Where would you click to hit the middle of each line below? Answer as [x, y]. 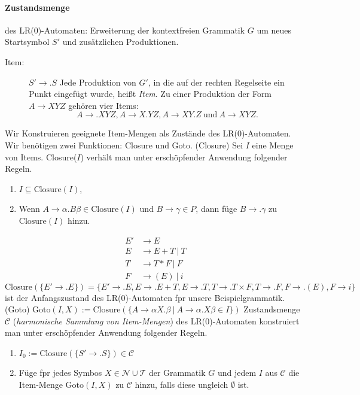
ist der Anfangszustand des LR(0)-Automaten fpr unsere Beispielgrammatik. [145, 297]
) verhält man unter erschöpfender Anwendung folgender [184, 157]
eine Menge [273, 145]
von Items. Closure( [41, 157]
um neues [274, 30]
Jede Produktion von [98, 82]
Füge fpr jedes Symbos [60, 373]
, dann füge [216, 209]
